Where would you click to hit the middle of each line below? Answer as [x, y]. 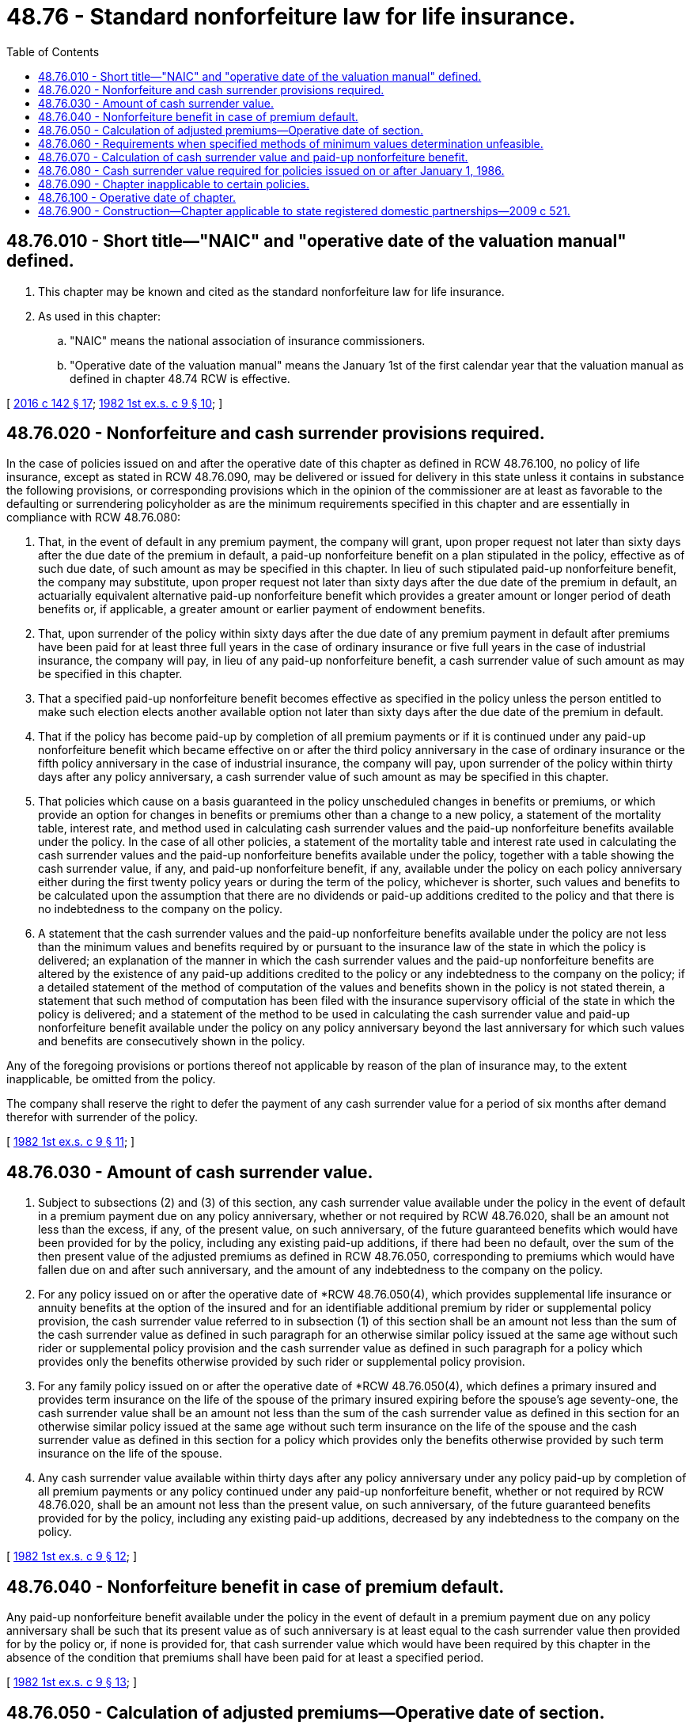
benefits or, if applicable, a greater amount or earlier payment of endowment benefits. [262, 609]
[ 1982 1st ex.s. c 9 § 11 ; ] [71, 1142]
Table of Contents [53, 51]
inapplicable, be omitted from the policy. [111, 1079]
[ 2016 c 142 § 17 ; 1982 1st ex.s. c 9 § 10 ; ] [115, 403]
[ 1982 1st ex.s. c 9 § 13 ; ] [72, 1682]
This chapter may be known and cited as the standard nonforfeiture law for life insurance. [271, 291]
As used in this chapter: [100, 316]
